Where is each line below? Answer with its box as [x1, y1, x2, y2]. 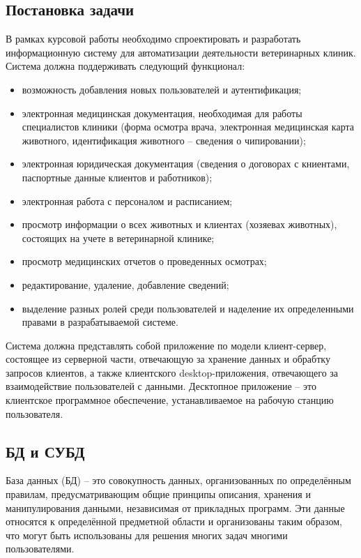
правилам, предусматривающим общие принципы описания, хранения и [6, 487, 311, 502]
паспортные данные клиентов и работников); [22, 169, 213, 184]
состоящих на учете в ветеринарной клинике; [22, 230, 215, 245]
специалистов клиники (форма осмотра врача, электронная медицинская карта [22, 119, 354, 134]
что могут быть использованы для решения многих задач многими [6, 527, 288, 542]
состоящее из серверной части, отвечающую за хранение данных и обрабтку [6, 352, 330, 366]
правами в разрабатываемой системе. [22, 315, 178, 329]
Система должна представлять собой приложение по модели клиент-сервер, [6, 338, 327, 352]
